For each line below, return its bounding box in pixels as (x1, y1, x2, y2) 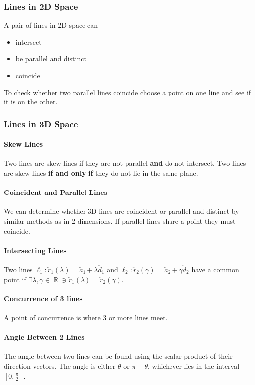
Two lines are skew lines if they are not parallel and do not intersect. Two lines (4, 158, 246, 168)
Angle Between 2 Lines (4, 332, 85, 342)
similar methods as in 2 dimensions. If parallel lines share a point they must (4, 216, 236, 226)
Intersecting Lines (4, 245, 67, 255)
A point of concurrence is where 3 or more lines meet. (4, 312, 168, 322)
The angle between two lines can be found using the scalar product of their (4, 351, 233, 361)
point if (4, 274, 26, 284)
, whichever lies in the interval (148, 360, 240, 371)
